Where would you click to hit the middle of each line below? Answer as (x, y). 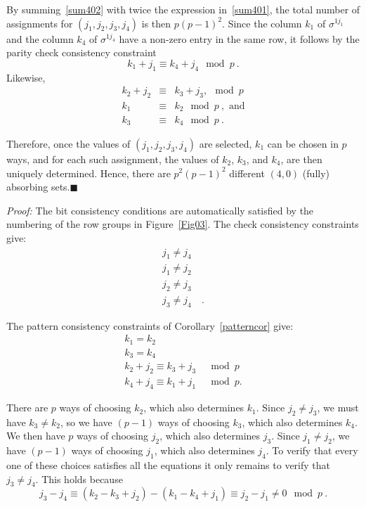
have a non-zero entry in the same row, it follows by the (239, 38)
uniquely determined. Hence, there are (89, 173)
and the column (40, 38)
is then (156, 23)
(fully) (316, 173)
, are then (301, 159)
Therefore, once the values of (68, 143)
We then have (36, 436)
